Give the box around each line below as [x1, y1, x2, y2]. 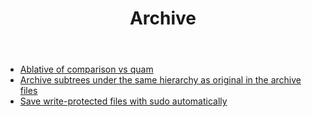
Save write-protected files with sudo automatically [19, 95, 228, 107]
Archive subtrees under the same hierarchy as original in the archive [19, 74, 302, 86]
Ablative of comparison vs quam [19, 63, 154, 76]
